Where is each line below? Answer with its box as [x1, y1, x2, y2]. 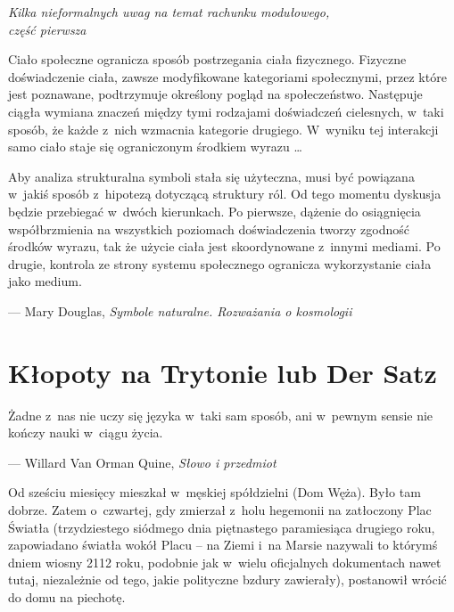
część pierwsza [8, 20, 87, 38]
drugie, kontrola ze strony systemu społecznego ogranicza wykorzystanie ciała [8, 254, 432, 273]
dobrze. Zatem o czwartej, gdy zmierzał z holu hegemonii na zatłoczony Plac [8, 501, 432, 518]
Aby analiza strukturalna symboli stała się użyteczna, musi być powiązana [8, 167, 415, 185]
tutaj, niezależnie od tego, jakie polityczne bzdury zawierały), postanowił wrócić [8, 570, 447, 589]
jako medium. [8, 272, 82, 290]
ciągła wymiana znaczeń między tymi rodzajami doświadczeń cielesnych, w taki [8, 102, 444, 120]
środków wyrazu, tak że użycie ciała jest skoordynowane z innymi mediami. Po [8, 237, 441, 256]
